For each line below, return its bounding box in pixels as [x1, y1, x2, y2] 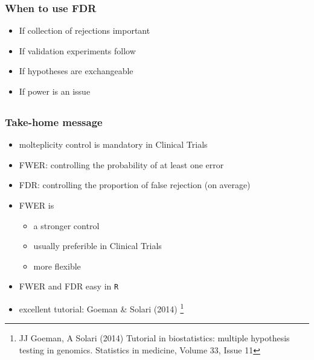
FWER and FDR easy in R [19, 280, 119, 292]
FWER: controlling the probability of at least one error [19, 158, 224, 171]
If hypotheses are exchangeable [19, 65, 133, 77]
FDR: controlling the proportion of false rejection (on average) [19, 178, 251, 191]
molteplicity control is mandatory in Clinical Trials [19, 138, 208, 151]
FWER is [19, 199, 54, 212]
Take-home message [5, 114, 103, 129]
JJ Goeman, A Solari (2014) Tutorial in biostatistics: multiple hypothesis [19, 332, 290, 344]
